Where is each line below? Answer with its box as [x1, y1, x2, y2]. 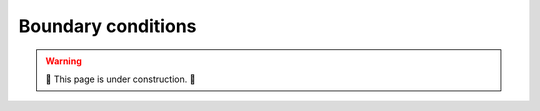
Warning [45, 55, 82, 67]
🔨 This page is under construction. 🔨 [45, 73, 196, 85]
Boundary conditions [18, 15, 197, 37]
